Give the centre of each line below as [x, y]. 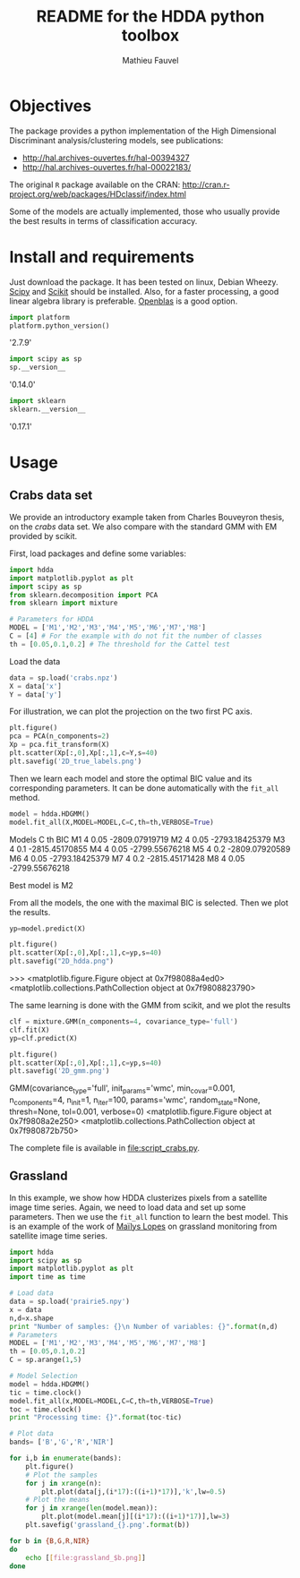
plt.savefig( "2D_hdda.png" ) [62, 961]
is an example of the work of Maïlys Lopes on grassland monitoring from [143, 1226]
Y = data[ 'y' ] [36, 695]
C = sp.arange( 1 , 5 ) [46, 1360]
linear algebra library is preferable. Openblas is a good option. [124, 301]
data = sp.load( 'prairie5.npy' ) [69, 1302]
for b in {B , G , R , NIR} [50, 1541]
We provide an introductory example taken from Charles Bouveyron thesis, [147, 517]
